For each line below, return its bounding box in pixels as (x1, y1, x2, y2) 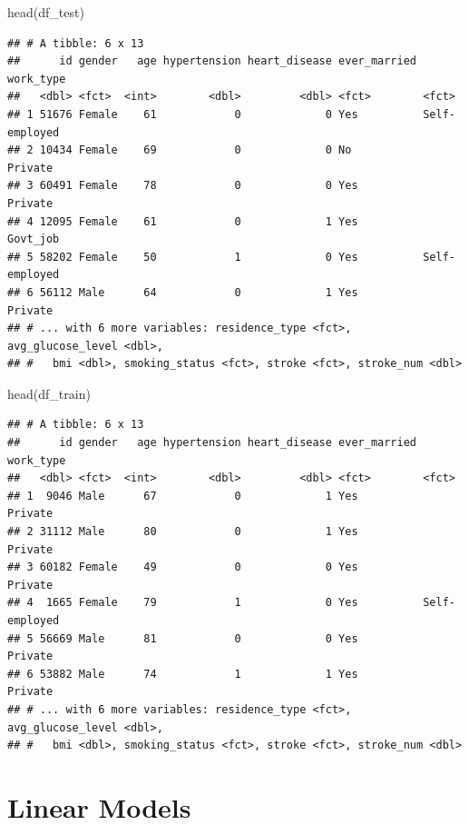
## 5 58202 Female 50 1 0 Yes (7, 250, 358, 263)
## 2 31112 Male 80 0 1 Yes (7, 525, 358, 539)
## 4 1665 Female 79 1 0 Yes (7, 596, 358, 610)
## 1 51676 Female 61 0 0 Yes (7, 107, 358, 121)
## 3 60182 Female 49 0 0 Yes (7, 561, 358, 574)
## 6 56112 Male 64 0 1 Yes (7, 285, 358, 299)
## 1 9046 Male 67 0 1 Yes (7, 489, 358, 502)
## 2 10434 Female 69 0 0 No (7, 144, 352, 157)
